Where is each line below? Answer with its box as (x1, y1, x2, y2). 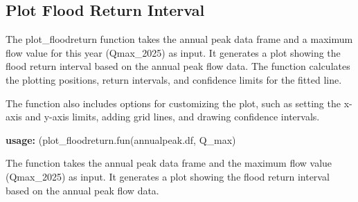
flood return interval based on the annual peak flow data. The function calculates (6, 59, 350, 73)
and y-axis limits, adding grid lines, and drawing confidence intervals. (25, 109, 320, 124)
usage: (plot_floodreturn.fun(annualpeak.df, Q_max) (6, 132, 236, 147)
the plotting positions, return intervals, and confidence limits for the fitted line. (6, 72, 342, 86)
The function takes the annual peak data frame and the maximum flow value (6, 156, 332, 170)
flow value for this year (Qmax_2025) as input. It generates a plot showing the (6, 45, 341, 59)
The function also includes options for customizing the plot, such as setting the (6, 95, 341, 110)
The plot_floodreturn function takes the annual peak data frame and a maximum (6, 32, 353, 46)
